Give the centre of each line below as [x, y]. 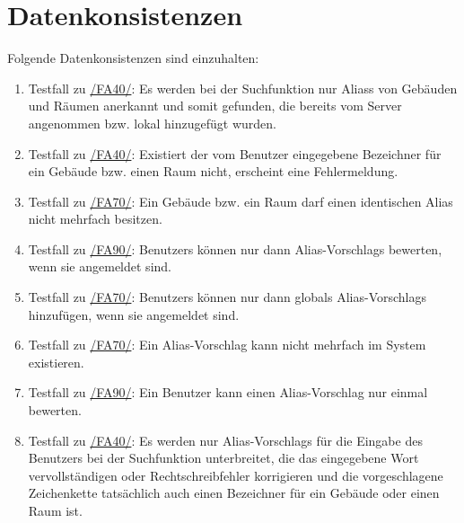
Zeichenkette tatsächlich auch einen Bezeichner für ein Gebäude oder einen [234, 493]
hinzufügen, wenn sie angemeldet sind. [134, 314]
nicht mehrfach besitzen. [95, 219]
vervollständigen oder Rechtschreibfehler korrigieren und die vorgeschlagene [236, 475]
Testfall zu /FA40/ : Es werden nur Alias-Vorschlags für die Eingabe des [225, 440]
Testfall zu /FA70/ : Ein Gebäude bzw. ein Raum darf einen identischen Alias [241, 201]
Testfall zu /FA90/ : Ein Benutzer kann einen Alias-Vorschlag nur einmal [228, 392]
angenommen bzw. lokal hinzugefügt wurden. [152, 123]
